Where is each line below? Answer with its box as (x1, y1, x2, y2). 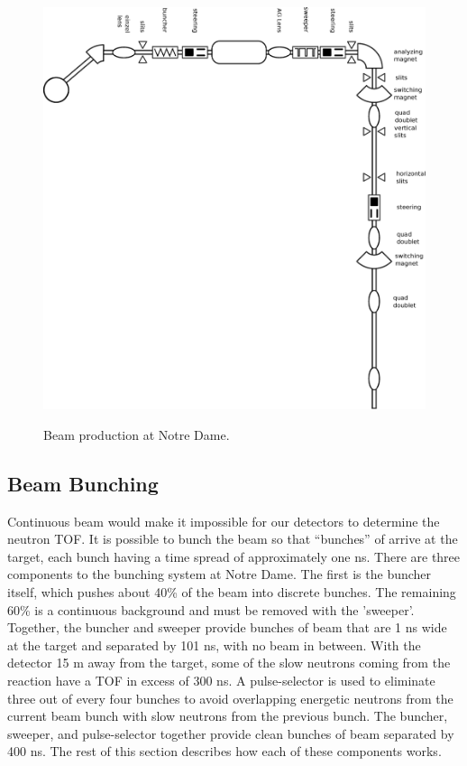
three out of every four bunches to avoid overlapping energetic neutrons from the (7, 688, 453, 707)
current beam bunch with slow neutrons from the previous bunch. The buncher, (7, 706, 448, 725)
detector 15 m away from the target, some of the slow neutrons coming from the (7, 653, 451, 672)
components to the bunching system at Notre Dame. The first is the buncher (7, 565, 432, 584)
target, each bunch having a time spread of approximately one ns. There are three (7, 546, 461, 565)
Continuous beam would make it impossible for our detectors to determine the (7, 511, 440, 530)
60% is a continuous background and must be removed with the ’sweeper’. (7, 600, 415, 619)
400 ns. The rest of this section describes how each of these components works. (7, 742, 442, 761)
